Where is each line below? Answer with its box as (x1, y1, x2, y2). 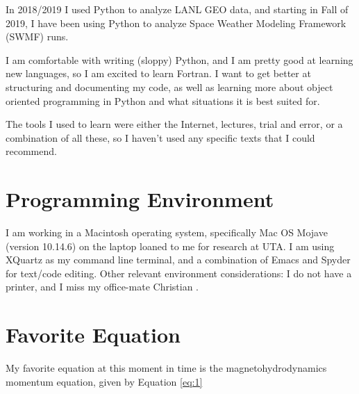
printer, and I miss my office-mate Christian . (6, 279, 199, 294)
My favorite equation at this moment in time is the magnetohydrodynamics (6, 361, 327, 375)
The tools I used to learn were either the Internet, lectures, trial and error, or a (6, 117, 343, 131)
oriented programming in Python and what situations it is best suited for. (6, 93, 320, 108)
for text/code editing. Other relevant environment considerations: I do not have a (6, 265, 352, 280)
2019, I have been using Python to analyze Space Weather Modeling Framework (6, 15, 347, 30)
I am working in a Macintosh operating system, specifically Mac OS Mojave (6, 225, 328, 240)
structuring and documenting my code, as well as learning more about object (6, 79, 333, 94)
